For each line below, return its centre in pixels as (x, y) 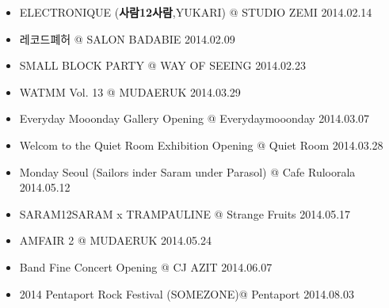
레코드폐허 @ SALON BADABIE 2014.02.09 (127, 38)
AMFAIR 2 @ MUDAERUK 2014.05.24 (115, 240)
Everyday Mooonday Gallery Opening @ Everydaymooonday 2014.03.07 (194, 118)
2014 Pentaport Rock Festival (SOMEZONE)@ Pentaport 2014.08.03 (187, 293)
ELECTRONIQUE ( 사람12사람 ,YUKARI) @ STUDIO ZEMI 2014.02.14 (196, 12)
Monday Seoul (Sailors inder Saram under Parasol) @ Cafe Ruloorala (187, 171)
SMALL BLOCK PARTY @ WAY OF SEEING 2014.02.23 (163, 65)
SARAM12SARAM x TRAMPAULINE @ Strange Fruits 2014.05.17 (185, 213)
